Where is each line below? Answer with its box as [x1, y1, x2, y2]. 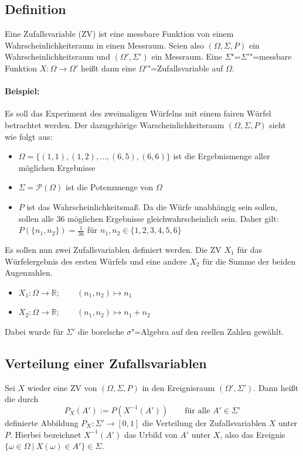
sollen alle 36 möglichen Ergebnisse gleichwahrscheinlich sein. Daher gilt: [18, 212, 279, 224]
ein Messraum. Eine [151, 50, 222, 63]
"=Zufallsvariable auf [147, 61, 223, 74]
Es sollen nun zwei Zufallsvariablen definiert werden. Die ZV [5, 243, 222, 255]
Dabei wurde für [5, 325, 64, 337]
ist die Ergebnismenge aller [173, 150, 270, 162]
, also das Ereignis [220, 428, 285, 440]
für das [237, 243, 262, 255]
